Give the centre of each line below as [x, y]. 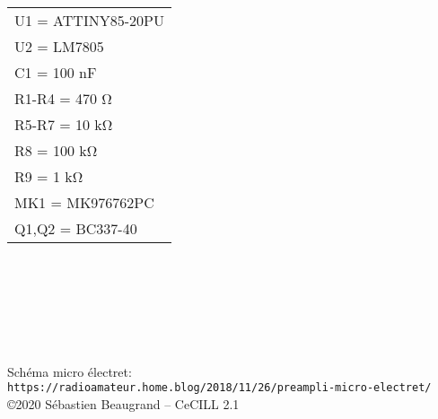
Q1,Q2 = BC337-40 [76, 228]
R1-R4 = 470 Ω [63, 98]
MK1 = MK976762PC [84, 202]
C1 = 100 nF [56, 72]
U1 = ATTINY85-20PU [89, 20]
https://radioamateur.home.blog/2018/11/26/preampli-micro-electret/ [219, 388]
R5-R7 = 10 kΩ [64, 124]
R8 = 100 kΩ [56, 150]
